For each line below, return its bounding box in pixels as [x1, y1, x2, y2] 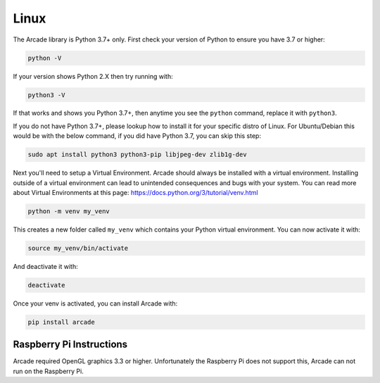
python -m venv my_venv [27, 208, 110, 215]
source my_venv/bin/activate [27, 244, 129, 252]
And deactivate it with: [13, 262, 78, 270]
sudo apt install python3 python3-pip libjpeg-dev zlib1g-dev [27, 151, 247, 158]
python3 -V [27, 91, 65, 99]
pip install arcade [27, 318, 95, 326]
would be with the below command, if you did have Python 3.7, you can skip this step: [13, 132, 262, 140]
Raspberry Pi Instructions [13, 339, 128, 351]
